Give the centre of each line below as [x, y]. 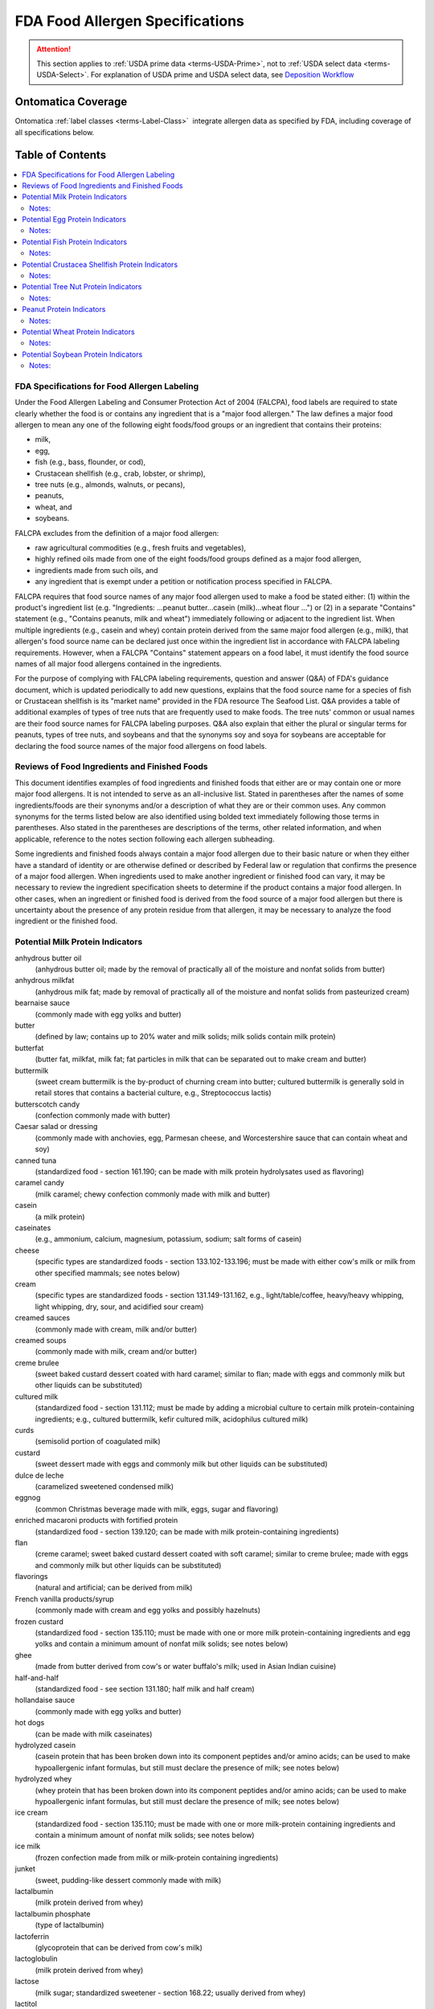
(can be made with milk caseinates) [94, 1734]
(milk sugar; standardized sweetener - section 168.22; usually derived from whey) [170, 1992]
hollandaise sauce [45, 1700]
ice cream [31, 1813]
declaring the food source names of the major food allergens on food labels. [141, 746]
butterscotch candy [47, 1104]
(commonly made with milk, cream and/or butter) [116, 1352]
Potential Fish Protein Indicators [75, 242]
